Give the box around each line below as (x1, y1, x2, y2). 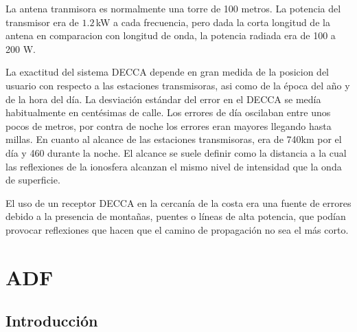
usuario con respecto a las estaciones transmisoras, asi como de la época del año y (5, 78, 350, 92)
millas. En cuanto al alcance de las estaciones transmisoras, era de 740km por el (5, 132, 342, 146)
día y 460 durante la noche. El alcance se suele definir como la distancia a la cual (5, 145, 347, 159)
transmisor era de (5, 14, 79, 29)
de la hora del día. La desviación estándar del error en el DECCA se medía (5, 91, 321, 106)
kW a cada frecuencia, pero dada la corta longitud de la (95, 14, 330, 29)
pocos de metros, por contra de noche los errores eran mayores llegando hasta (5, 118, 332, 133)
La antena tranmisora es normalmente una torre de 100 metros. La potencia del (5, 1, 341, 15)
